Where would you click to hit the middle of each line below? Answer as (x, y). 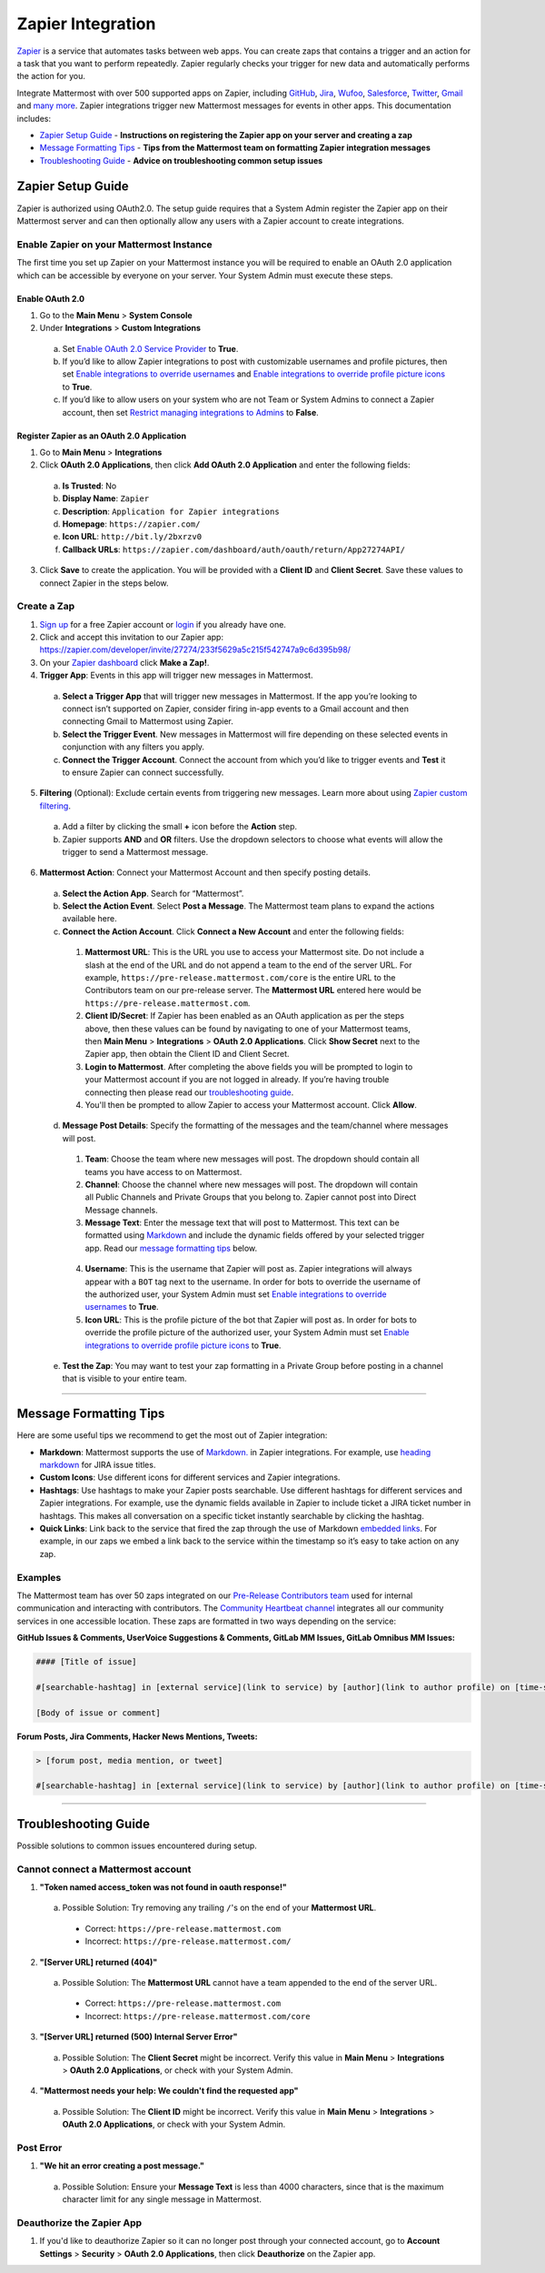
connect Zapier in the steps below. (104, 583)
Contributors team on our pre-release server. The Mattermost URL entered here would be (253, 991)
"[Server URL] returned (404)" (99, 1962)
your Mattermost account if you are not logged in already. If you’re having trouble (237, 1080)
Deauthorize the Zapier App (79, 2222)
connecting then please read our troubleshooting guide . (189, 1092)
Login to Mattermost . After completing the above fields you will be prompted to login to (249, 1066)
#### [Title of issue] (86, 1662)
